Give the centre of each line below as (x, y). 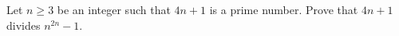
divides (24, 25)
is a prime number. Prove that (284, 9)
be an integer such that (114, 9)
